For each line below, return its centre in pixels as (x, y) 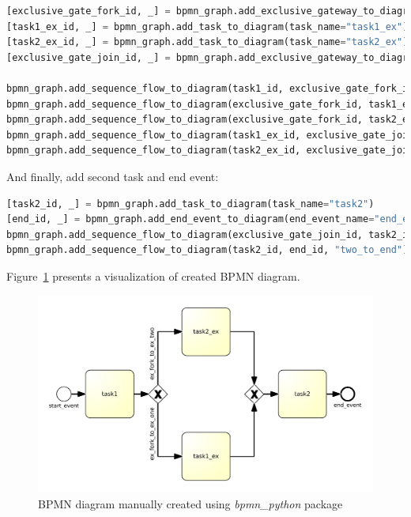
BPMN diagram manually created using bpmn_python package (190, 503)
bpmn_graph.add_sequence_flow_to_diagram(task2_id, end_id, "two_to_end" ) (207, 250)
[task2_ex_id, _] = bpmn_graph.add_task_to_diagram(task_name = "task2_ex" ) (207, 42)
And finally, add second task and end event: (113, 176)
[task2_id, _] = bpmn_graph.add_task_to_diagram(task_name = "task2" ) (190, 204)
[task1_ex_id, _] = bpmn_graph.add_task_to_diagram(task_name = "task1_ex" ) (207, 26)
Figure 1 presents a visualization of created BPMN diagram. (153, 275)
